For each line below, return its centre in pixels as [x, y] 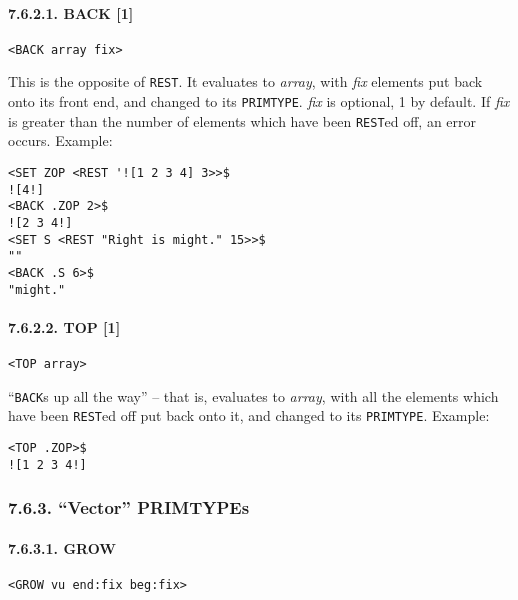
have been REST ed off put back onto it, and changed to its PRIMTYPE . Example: [249, 415]
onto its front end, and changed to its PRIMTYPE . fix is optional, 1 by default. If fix [259, 101]
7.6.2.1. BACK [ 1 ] [71, 12]
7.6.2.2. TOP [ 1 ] [64, 326]
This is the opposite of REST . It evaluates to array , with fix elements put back [245, 81]
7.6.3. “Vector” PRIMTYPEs [129, 507]
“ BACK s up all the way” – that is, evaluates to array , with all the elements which [253, 395]
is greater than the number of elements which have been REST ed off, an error [242, 120]
